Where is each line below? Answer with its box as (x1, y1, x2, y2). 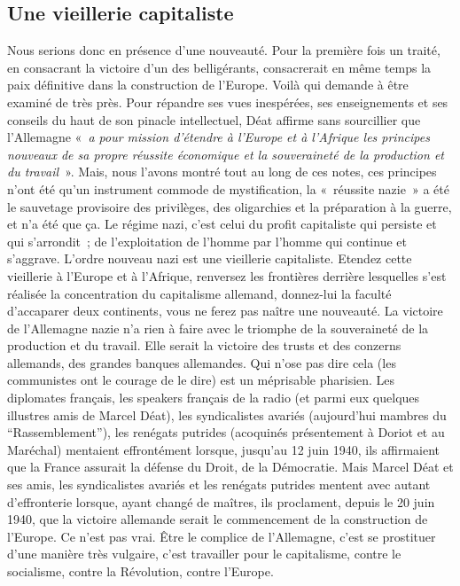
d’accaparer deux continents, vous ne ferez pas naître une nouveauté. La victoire (7, 301, 443, 320)
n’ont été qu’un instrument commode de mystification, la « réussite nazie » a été (7, 179, 449, 198)
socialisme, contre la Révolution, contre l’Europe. (7, 562, 274, 581)
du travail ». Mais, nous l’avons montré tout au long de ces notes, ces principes (7, 162, 437, 181)
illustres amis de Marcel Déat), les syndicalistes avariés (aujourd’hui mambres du (7, 405, 447, 424)
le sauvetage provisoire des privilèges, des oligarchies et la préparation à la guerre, (7, 197, 452, 215)
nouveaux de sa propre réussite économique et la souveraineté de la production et (7, 145, 444, 163)
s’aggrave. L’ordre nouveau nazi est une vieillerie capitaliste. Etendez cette (7, 249, 412, 268)
